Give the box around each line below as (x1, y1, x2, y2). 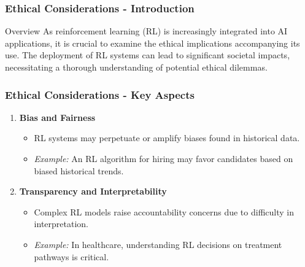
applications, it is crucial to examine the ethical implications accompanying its (5, 36, 300, 49)
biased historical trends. (34, 164, 124, 177)
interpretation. (34, 217, 88, 230)
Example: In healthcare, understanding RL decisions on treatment (34, 238, 282, 250)
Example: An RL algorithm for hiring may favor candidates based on (34, 152, 293, 164)
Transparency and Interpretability (19, 185, 167, 198)
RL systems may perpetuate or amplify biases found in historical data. (34, 131, 300, 144)
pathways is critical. (34, 250, 109, 263)
